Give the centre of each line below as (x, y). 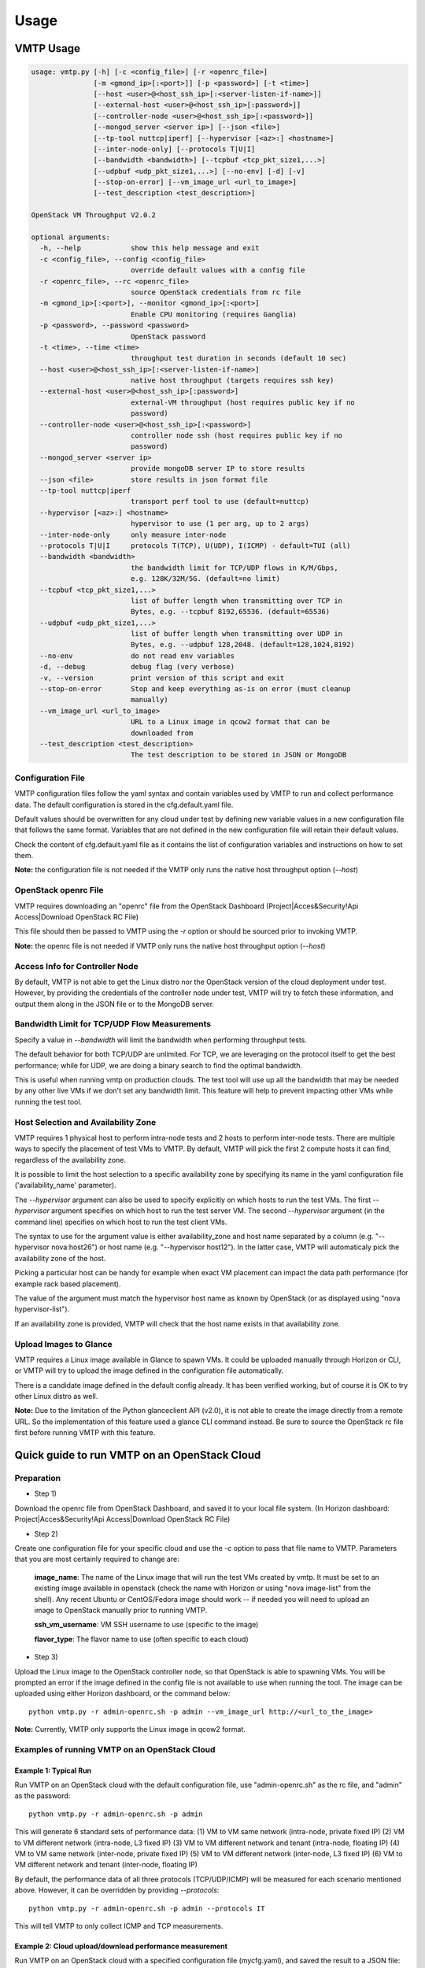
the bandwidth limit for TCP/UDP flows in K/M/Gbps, (234, 568)
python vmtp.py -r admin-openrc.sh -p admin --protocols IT (147, 1908)
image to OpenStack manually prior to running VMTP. (121, 1610)
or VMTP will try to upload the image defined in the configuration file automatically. (149, 1371)
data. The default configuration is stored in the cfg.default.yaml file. (124, 805)
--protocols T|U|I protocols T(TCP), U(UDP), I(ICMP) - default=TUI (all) (195, 546)
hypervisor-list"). (42, 1309)
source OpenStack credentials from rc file (216, 292)
